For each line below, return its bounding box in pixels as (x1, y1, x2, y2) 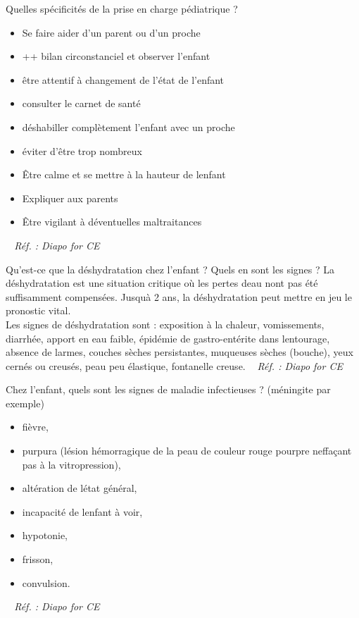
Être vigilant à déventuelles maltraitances (22, 214, 202, 229)
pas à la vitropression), (22, 457, 121, 471)
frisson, (22, 552, 53, 567)
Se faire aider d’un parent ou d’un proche (22, 25, 201, 39)
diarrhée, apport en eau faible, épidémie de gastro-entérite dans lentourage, (6, 330, 330, 345)
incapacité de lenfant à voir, (22, 504, 143, 519)
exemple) (6, 395, 44, 410)
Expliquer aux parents (22, 190, 118, 205)
